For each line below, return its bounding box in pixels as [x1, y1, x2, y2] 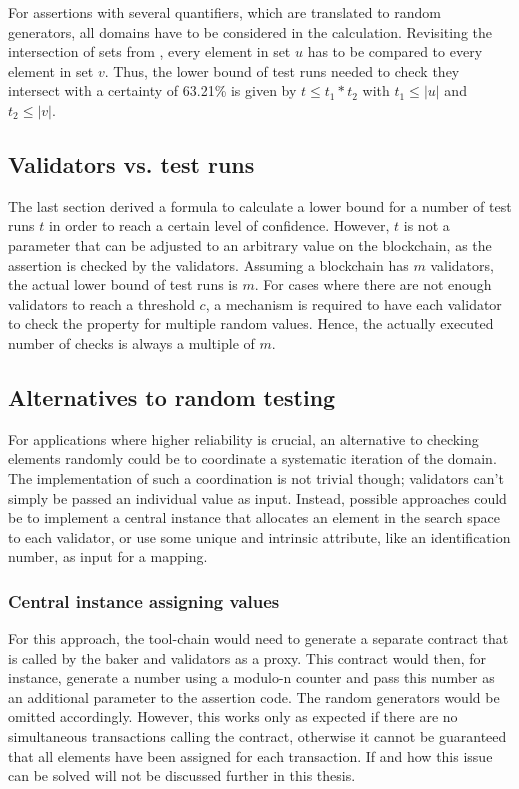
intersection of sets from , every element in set [8, 41, 291, 62]
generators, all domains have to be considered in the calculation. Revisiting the [8, 21, 493, 42]
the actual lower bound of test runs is [8, 274, 238, 295]
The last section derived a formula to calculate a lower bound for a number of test [8, 195, 512, 216]
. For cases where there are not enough [254, 274, 492, 295]
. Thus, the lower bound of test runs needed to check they [104, 60, 460, 81]
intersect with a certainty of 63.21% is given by [8, 80, 297, 101]
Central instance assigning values [8, 588, 280, 613]
